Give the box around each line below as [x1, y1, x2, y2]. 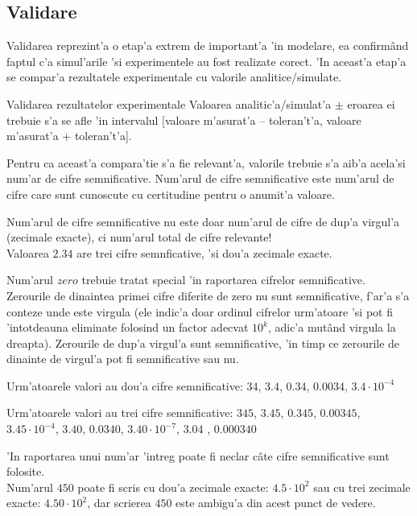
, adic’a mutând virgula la [267, 319, 396, 336]
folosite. [6, 463, 45, 480]
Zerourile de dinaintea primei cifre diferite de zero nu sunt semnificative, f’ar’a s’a [6, 287, 410, 303]
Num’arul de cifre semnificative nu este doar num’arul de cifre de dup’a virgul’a [6, 213, 400, 229]
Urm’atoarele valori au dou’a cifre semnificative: [6, 377, 243, 394]
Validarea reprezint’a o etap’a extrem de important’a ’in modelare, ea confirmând [6, 37, 409, 54]
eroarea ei [347, 95, 395, 112]
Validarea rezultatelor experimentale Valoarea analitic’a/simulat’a [6, 95, 332, 112]
